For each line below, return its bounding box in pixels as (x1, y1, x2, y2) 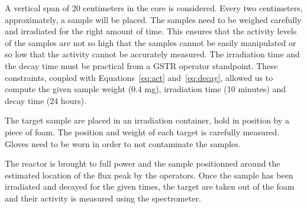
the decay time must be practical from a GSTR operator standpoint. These (5, 59, 278, 71)
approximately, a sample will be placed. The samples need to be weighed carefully (5, 13, 302, 25)
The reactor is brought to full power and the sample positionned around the (5, 157, 280, 170)
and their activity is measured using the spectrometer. (5, 191, 201, 204)
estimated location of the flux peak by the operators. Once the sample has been (5, 168, 293, 181)
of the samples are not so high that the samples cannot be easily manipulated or (5, 36, 296, 48)
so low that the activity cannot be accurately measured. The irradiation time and (5, 48, 300, 60)
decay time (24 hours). (5, 94, 86, 106)
